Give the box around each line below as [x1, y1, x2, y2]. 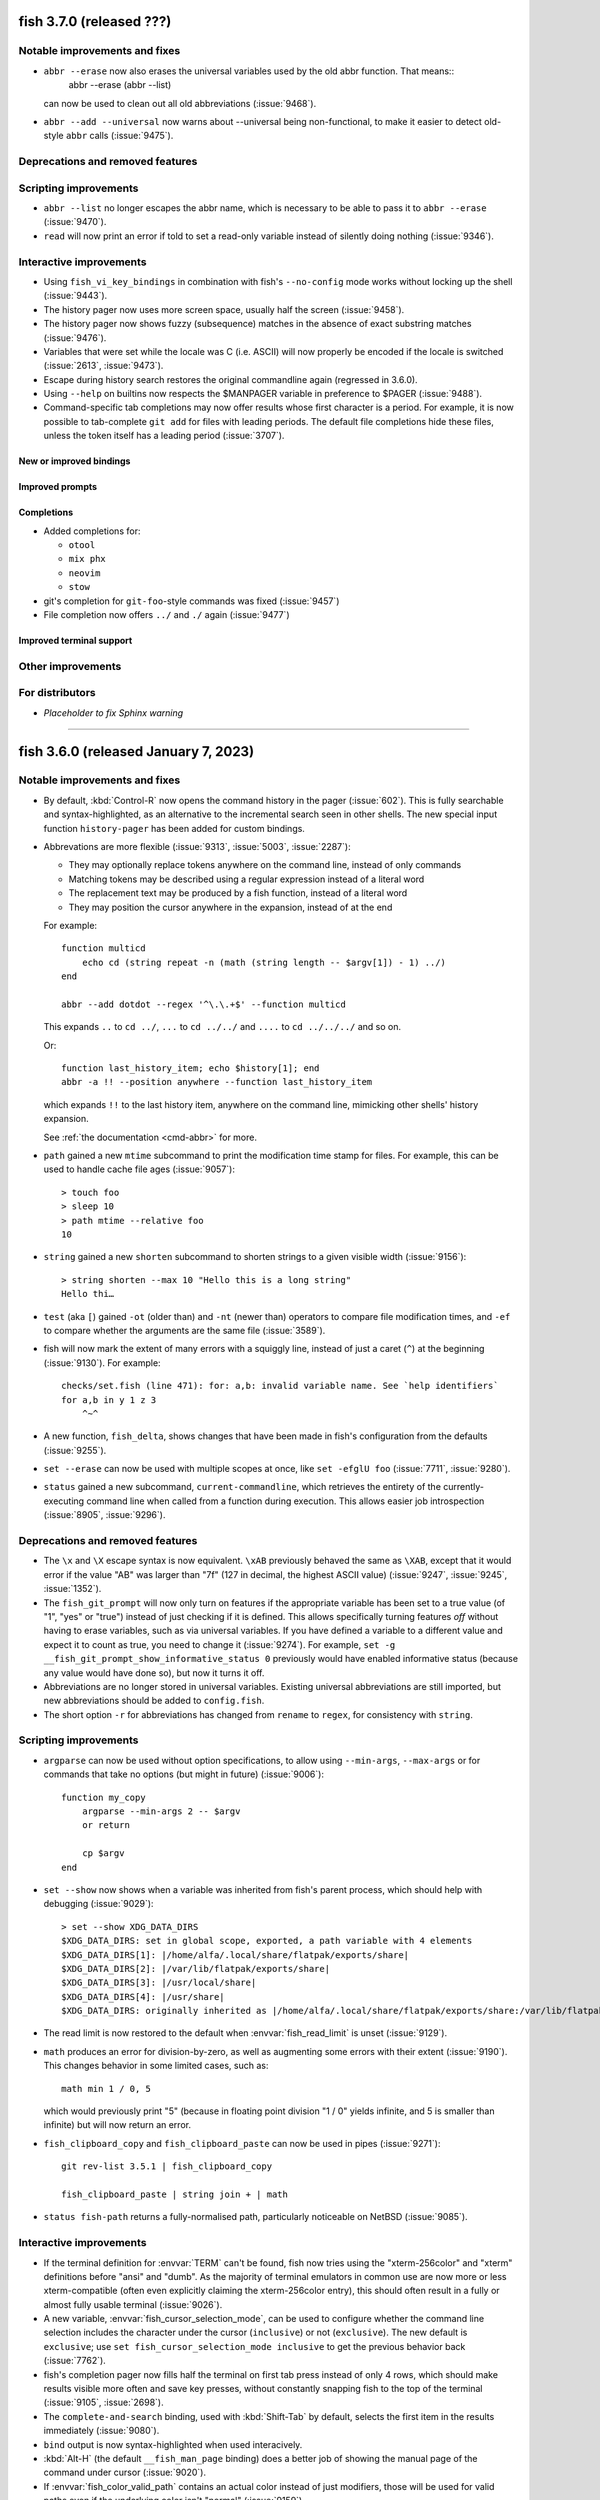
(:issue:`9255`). [43, 1444, 107, 1456]
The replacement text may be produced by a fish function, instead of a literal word [68, 887, 408, 899]
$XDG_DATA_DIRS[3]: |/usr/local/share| [61, 1977, 257, 1989]
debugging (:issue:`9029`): [43, 1898, 154, 1910]
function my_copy [61, 1791, 146, 1803]
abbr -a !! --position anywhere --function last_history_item [61, 1076, 373, 1088]
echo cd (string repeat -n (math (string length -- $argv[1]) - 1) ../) [81, 956, 447, 968]
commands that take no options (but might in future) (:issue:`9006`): [43, 1768, 325, 1780]
